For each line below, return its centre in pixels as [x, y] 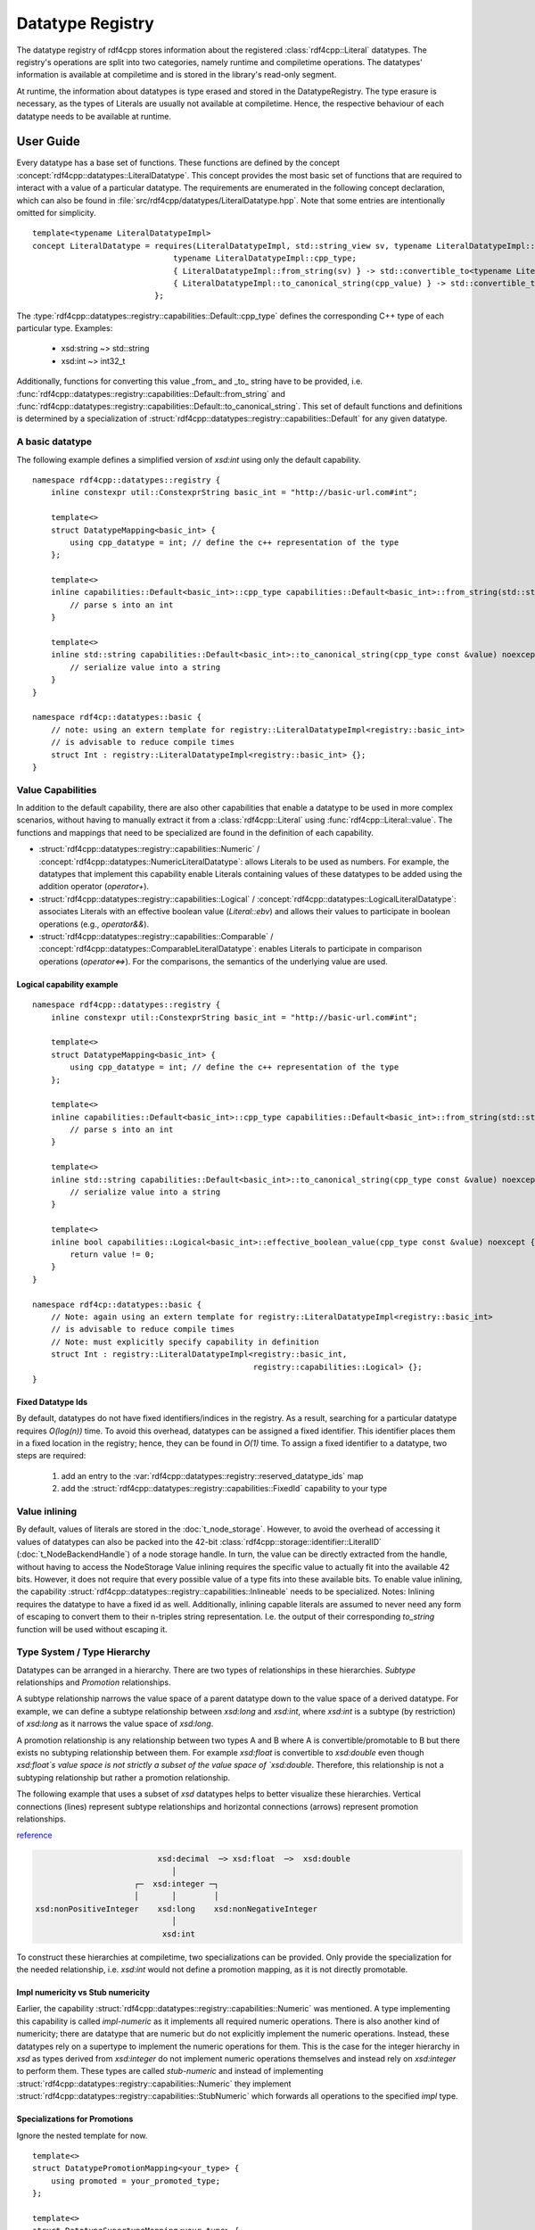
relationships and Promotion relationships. [94, 1682]
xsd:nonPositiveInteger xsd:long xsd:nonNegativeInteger [177, 1908]
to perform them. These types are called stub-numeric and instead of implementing [170, 2071]
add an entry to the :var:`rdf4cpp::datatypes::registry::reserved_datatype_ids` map [212, 1475]
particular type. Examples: [65, 328]
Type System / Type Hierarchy [83, 1652]
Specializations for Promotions [75, 2119]
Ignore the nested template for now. [82, 2135]
